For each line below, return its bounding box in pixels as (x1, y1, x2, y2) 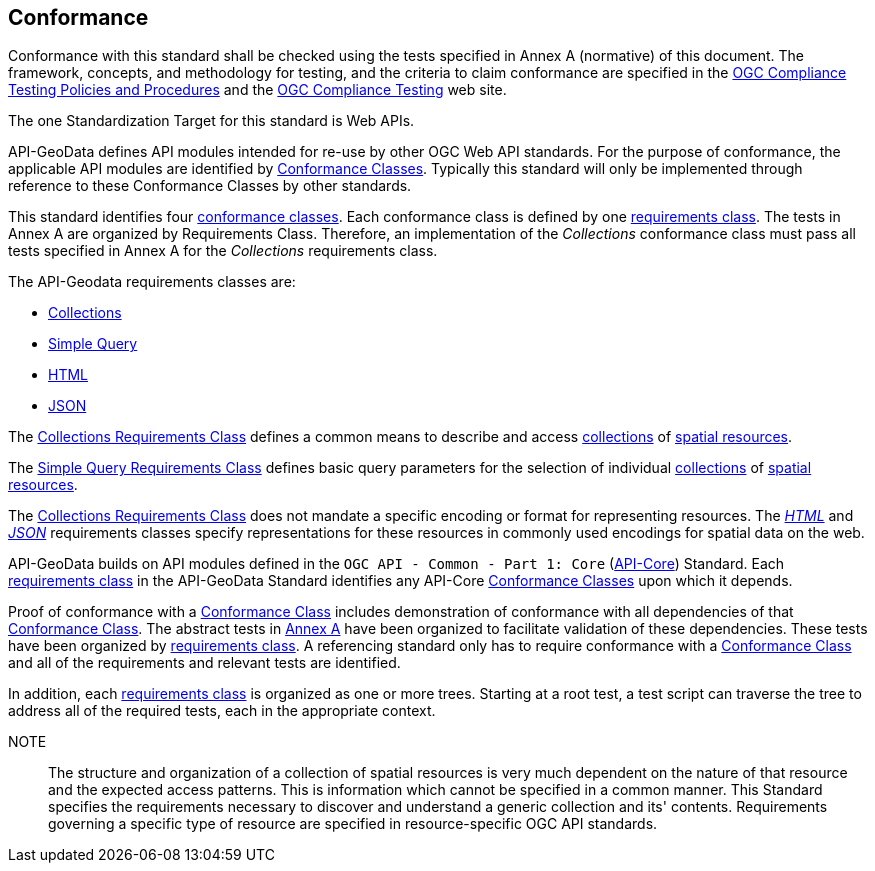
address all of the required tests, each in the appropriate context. (8, 702, 436, 720)
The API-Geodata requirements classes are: (8, 273, 296, 291)
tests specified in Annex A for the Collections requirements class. (8, 242, 438, 260)
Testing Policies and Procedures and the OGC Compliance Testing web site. (8, 81, 507, 99)
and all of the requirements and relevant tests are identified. (8, 654, 401, 672)
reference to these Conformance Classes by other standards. (8, 177, 412, 195)
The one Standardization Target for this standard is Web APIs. (8, 112, 415, 130)
